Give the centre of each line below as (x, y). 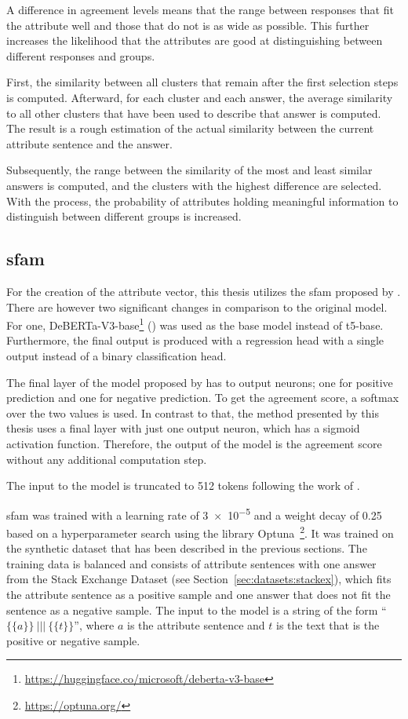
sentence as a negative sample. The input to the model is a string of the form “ (197, 610)
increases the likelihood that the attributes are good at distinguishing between (195, 40)
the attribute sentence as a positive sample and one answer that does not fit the (199, 594)
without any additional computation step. (107, 459)
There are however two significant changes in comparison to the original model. (197, 307)
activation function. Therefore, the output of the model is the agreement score (194, 443)
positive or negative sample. (73, 640)
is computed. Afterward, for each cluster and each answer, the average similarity (200, 97)
